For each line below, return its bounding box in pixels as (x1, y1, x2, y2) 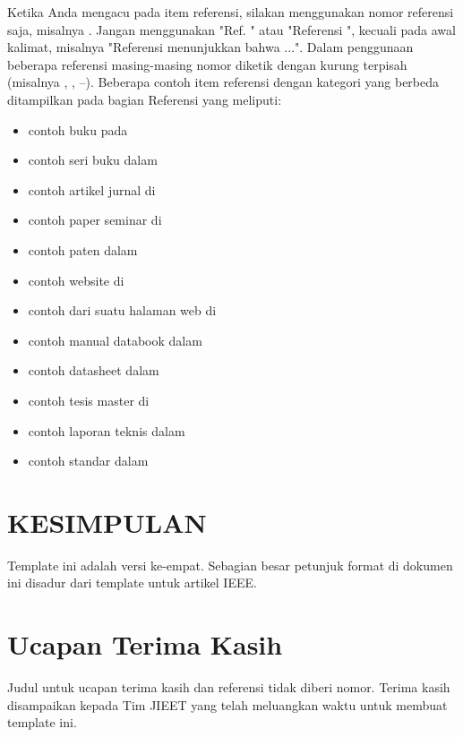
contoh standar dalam (28, 451, 149, 470)
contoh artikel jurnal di (28, 180, 156, 199)
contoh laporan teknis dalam (28, 421, 185, 440)
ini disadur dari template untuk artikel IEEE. (7, 573, 257, 592)
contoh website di (28, 270, 124, 289)
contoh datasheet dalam (28, 361, 159, 380)
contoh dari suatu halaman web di (28, 301, 217, 320)
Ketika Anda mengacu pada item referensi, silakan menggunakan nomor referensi (7, 3, 454, 21)
